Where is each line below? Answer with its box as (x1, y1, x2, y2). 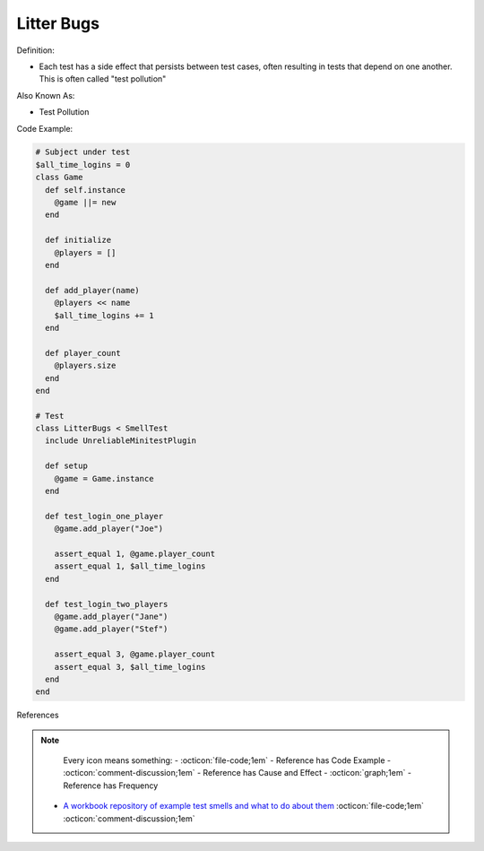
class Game (35, 172, 83, 183)
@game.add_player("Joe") (54, 524, 164, 534)
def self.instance (45, 185, 125, 195)
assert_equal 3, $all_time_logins (54, 662, 206, 672)
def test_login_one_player (45, 511, 164, 521)
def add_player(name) (45, 285, 141, 295)
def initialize (45, 235, 112, 246)
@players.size (54, 360, 117, 371)
